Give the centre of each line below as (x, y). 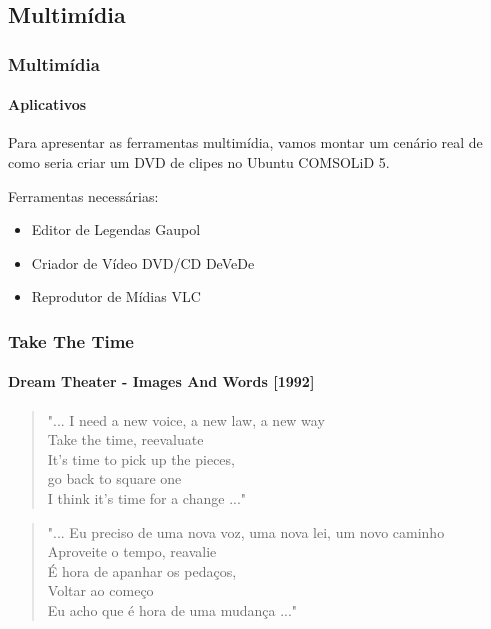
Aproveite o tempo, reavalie (132, 551)
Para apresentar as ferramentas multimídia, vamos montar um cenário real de (245, 142)
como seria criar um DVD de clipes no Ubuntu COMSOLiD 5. (199, 162)
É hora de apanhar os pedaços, (142, 570)
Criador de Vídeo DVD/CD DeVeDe (143, 262)
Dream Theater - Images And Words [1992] (161, 381)
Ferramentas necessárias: (83, 195)
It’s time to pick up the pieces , (141, 458)
